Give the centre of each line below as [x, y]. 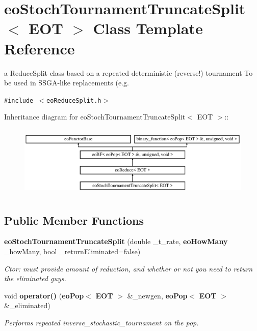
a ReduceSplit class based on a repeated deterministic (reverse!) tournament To [128, 72]
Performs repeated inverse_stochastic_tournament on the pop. [101, 322]
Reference [40, 48]
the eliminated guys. [35, 278]
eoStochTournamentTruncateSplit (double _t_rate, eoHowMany [116, 241]
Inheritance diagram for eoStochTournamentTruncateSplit [95, 117]
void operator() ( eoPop [44, 295]
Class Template [148, 28]
